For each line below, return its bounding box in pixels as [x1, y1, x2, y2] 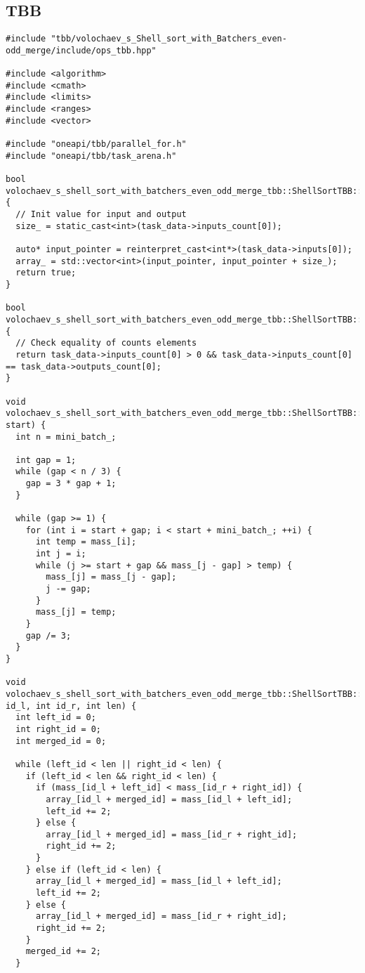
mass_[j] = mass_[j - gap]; [46, 572, 177, 582]
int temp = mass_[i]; [35, 537, 137, 547]
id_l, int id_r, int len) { [6, 700, 137, 711]
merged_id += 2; [25, 946, 102, 957]
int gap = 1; [15, 455, 77, 465]
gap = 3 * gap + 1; [25, 478, 117, 489]
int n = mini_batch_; [15, 431, 117, 442]
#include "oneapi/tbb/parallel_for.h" [6, 139, 187, 150]
